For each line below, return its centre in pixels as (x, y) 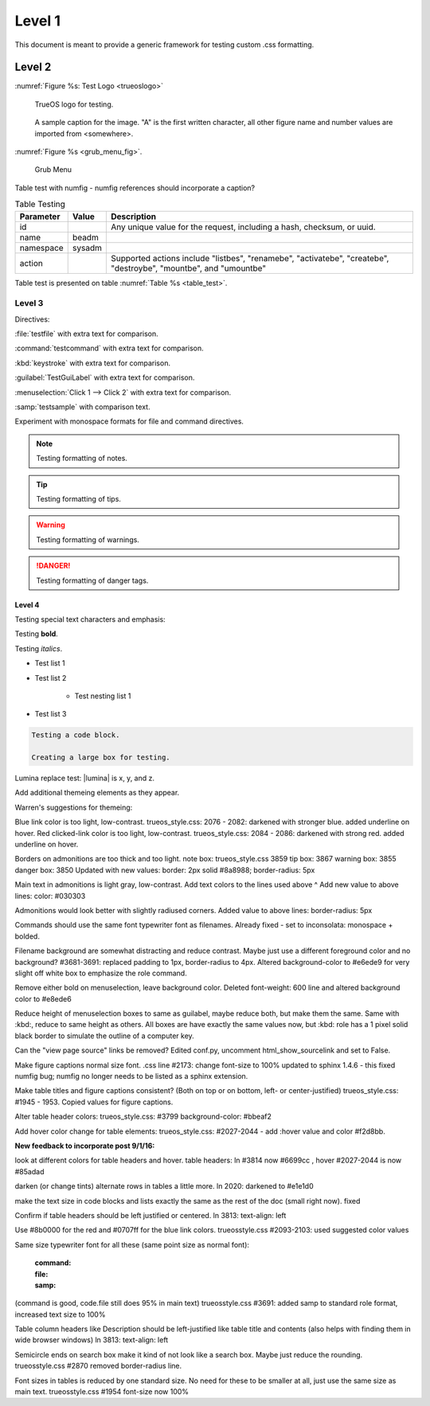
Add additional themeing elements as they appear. (97, 793)
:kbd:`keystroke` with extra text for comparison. (93, 363)
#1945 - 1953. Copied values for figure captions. (94, 1102)
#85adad (29, 1171)
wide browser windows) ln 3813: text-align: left (92, 1340)
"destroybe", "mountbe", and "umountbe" (189, 268)
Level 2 (33, 67)
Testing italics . (39, 648)
